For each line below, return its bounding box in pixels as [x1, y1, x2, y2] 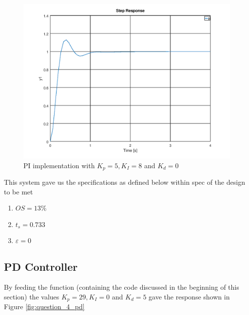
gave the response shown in [149, 291, 230, 301]
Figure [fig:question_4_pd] [4, 301, 85, 312]
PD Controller [4, 259, 78, 274]
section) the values [4, 291, 59, 301]
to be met [4, 186, 33, 196]
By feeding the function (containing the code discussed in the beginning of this [4, 282, 239, 292]
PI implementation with [23, 160, 95, 170]
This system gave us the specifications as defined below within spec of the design [4, 177, 245, 187]
